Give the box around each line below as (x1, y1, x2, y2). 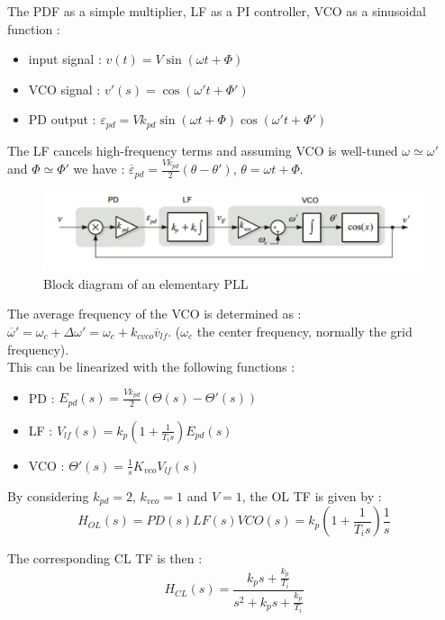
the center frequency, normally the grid (196, 321, 413, 340)
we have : (73, 159, 125, 178)
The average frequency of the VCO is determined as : (7, 304, 302, 323)
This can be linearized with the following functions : (7, 357, 295, 376)
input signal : (28, 49, 102, 68)
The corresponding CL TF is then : (7, 549, 203, 568)
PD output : (28, 110, 96, 129)
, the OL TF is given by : (241, 486, 382, 505)
